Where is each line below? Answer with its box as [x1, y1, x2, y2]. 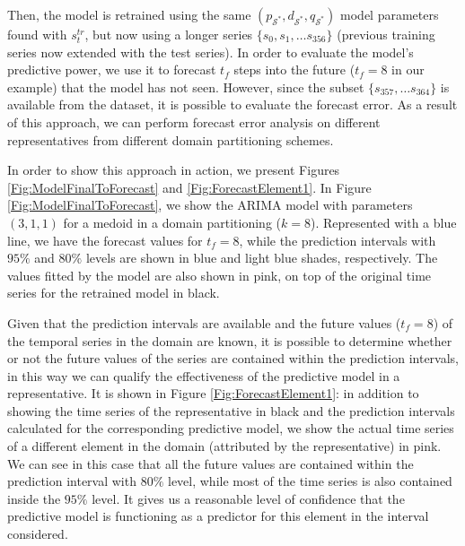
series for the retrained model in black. [7, 283, 220, 302]
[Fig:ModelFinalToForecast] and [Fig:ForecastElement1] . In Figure [7, 178, 372, 196]
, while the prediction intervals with [239, 230, 436, 249]
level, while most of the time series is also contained [167, 472, 452, 490]
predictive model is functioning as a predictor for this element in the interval [7, 507, 429, 525]
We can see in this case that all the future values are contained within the [7, 454, 414, 472]
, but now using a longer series [84, 25, 253, 43]
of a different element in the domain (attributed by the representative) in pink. [7, 437, 442, 455]
